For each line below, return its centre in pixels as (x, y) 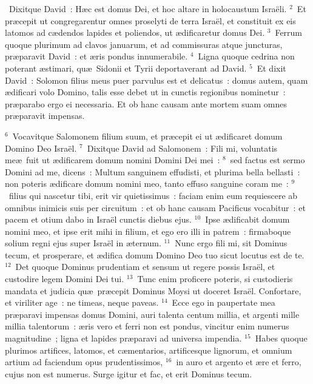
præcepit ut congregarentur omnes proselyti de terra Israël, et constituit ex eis (150, 20)
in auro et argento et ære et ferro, (239, 362)
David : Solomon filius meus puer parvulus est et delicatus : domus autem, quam (156, 80)
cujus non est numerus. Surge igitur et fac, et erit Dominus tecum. (129, 373)
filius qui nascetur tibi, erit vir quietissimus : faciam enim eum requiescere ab (153, 195)
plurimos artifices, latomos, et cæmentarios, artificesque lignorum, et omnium (149, 350)
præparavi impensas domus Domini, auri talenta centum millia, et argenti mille (152, 314)
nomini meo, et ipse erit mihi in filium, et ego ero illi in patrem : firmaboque (148, 231)
